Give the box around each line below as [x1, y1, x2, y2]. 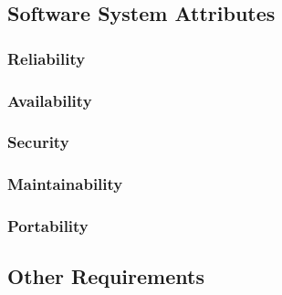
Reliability [7, 47, 86, 69]
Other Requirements [7, 262, 204, 290]
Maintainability [7, 173, 123, 195]
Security [7, 131, 69, 153]
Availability [7, 89, 92, 111]
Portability [7, 215, 89, 237]
